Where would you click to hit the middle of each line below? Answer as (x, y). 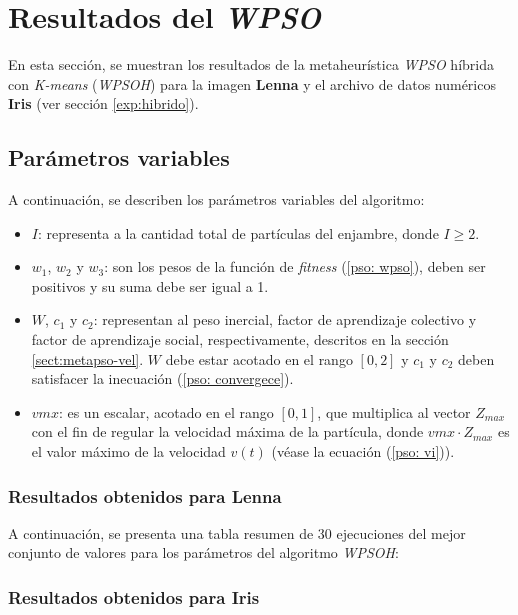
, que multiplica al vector (394, 411)
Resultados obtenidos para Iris (134, 596)
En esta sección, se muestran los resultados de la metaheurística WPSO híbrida (251, 64)
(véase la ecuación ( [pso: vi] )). (363, 451)
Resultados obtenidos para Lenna (145, 495)
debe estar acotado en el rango (259, 358)
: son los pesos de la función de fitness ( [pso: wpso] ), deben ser (295, 266)
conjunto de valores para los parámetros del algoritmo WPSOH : (203, 552)
